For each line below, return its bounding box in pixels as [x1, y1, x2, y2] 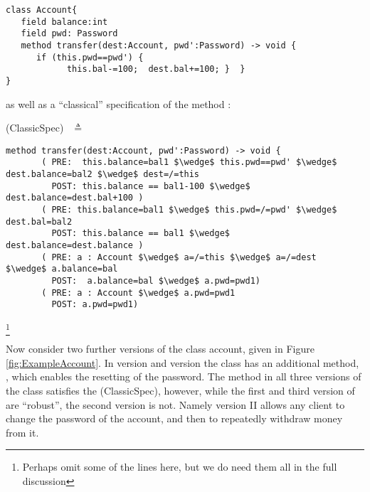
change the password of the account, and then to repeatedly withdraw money [6, 411, 343, 426]
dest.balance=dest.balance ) [6, 240, 144, 251]
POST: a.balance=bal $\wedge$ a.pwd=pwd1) [51, 276, 260, 286]
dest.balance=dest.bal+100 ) [6, 193, 144, 203]
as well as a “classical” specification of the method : [6, 96, 231, 111]
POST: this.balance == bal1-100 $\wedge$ [51, 181, 250, 191]
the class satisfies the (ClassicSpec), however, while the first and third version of [6, 383, 355, 398]
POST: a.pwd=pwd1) [51, 299, 139, 310]
